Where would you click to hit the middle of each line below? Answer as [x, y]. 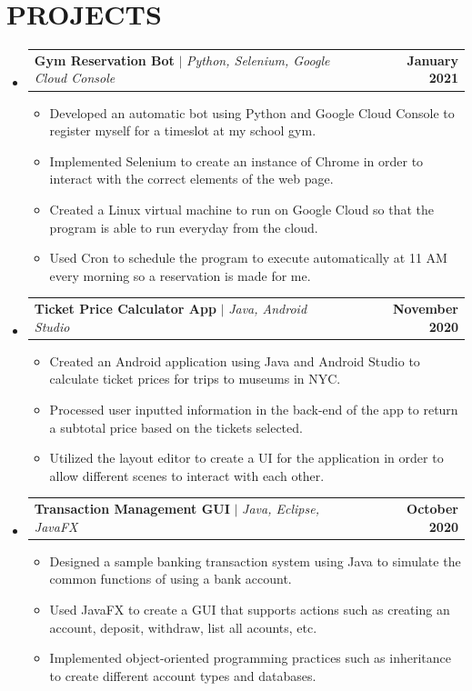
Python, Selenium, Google [258, 60]
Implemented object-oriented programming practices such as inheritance [250, 658]
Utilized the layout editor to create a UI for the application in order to [246, 458]
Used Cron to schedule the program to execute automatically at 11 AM [248, 258]
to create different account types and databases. [183, 675]
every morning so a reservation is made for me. [180, 275]
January [432, 60]
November [425, 309]
